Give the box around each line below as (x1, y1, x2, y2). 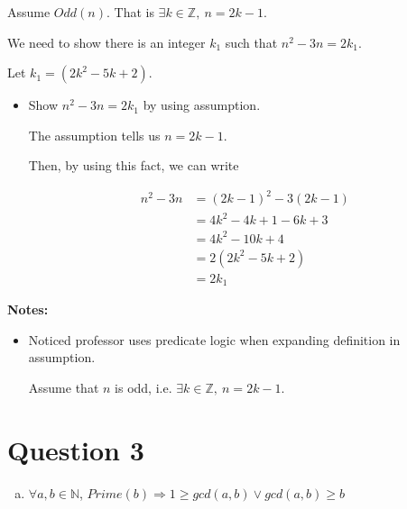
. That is (106, 3, 154, 21)
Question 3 (7, 431, 144, 468)
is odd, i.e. (115, 377, 172, 396)
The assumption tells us (28, 125, 161, 144)
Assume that (28, 377, 99, 396)
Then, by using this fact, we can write (28, 156, 239, 175)
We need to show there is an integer (7, 32, 206, 51)
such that (225, 32, 278, 51)
